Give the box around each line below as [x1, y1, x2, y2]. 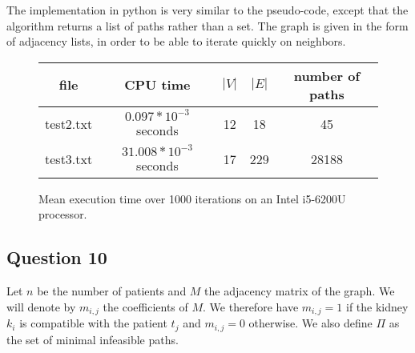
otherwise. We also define [248, 315, 373, 331]
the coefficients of [103, 298, 188, 315]
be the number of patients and [37, 283, 187, 299]
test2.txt [45, 114, 93, 134]
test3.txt [45, 150, 93, 169]
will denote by [6, 298, 76, 315]
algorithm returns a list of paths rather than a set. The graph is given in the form [6, 17, 409, 34]
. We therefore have [203, 298, 299, 315]
